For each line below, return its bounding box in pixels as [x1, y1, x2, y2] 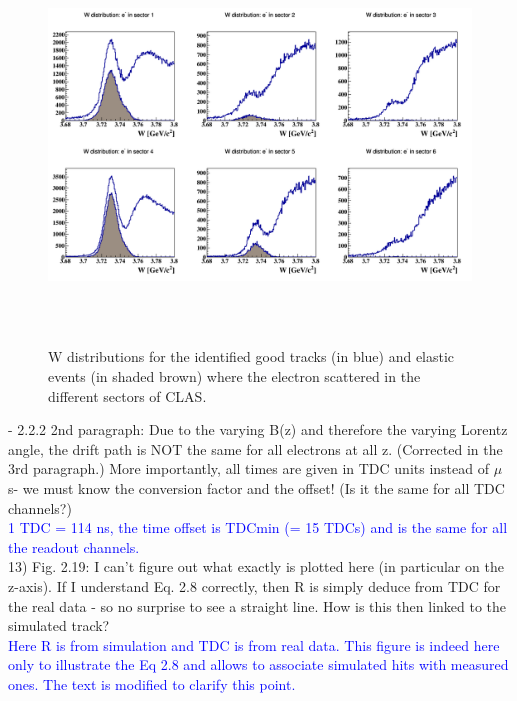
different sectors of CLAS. [48, 385, 207, 406]
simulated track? [8, 615, 110, 636]
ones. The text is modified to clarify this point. [8, 673, 296, 694]
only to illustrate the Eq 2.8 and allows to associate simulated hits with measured [8, 654, 509, 675]
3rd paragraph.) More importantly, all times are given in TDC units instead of [8, 458, 489, 479]
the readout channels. [8, 536, 140, 557]
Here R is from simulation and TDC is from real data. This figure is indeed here [8, 634, 500, 655]
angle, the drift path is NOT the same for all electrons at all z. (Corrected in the [8, 438, 503, 459]
